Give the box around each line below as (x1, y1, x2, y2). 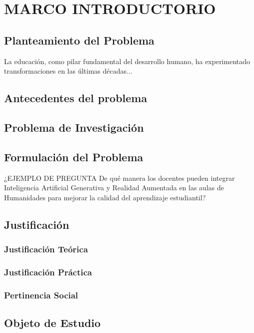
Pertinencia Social (4, 288, 78, 301)
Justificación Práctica (4, 265, 92, 278)
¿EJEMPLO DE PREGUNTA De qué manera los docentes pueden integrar (4, 172, 235, 183)
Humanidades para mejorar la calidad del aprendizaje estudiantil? (4, 192, 206, 202)
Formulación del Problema (4, 149, 143, 164)
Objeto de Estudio (4, 315, 101, 330)
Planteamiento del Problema (4, 32, 154, 48)
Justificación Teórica (4, 243, 88, 255)
